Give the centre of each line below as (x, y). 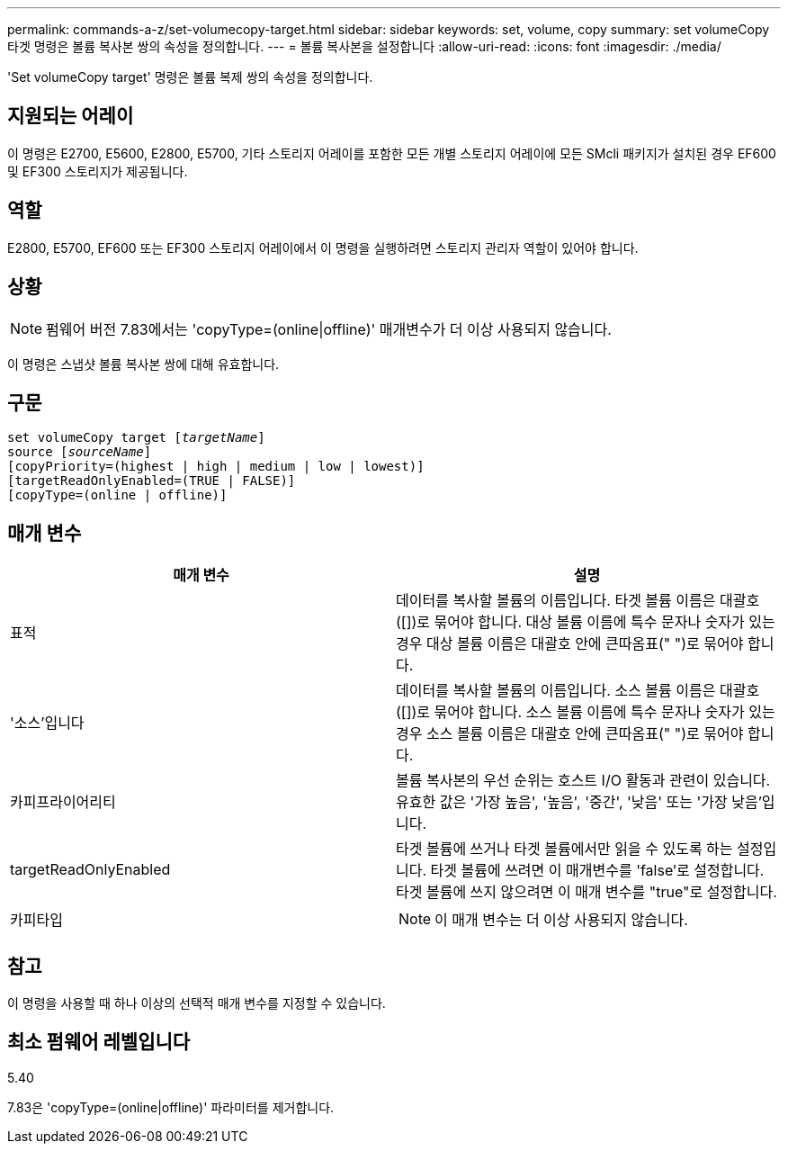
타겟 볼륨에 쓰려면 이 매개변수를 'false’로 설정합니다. (597, 871)
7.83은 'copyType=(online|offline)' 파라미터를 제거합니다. (171, 1107)
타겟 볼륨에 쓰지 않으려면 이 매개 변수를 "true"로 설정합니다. (587, 892)
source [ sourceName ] (80, 452)
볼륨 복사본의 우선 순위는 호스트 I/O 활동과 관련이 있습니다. (583, 781)
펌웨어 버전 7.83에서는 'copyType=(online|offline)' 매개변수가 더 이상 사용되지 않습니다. (329, 329)
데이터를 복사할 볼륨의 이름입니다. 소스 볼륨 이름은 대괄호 (578, 691)
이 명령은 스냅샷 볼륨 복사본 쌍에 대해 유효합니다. (143, 364)
